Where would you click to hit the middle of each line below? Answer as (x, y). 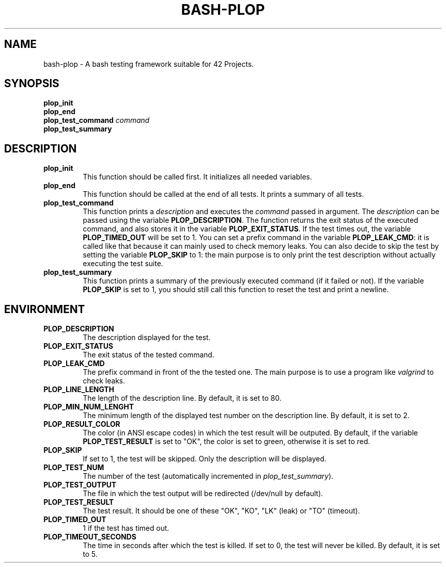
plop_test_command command (96, 120)
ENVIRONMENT (45, 309)
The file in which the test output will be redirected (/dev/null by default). (203, 494)
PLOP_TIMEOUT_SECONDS (90, 537)
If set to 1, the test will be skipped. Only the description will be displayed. (205, 459)
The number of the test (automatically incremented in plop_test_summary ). (208, 476)
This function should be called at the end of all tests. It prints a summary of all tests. (223, 194)
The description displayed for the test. (147, 338)
